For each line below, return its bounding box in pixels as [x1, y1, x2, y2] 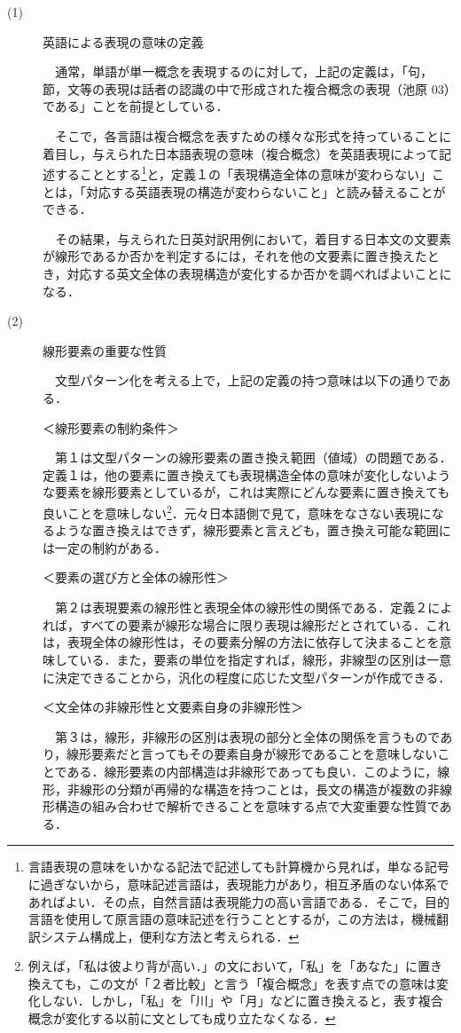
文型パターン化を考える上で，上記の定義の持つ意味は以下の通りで [55, 371, 439, 390]
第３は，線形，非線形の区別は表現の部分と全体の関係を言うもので [55, 727, 441, 745]
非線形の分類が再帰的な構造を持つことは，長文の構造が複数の [66, 779, 427, 798]
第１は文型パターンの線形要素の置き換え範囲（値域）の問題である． [55, 448, 452, 467]
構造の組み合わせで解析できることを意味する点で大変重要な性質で [54, 797, 440, 816]
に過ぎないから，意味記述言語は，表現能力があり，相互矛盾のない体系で [27, 874, 449, 893]
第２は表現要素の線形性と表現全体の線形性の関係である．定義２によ [55, 598, 453, 617]
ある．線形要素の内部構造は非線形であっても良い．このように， [66, 761, 438, 780]
